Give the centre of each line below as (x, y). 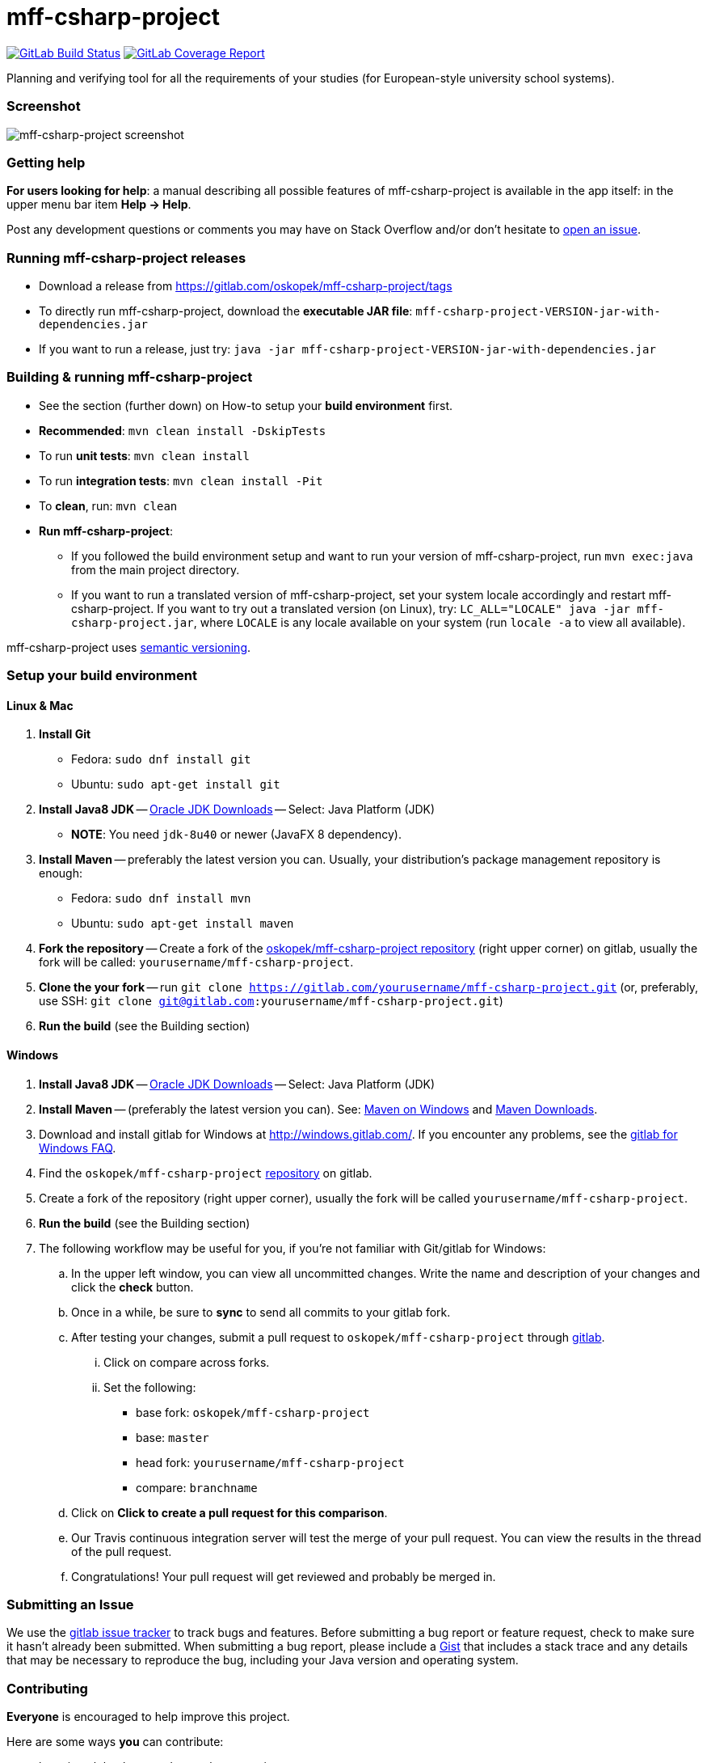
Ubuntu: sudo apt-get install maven (183, 924)
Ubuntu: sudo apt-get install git (176, 784)
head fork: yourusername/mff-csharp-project (270, 1462)
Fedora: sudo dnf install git (161, 759)
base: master (173, 1437)
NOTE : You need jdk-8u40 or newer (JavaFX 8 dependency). (236, 835)
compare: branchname (197, 1487)
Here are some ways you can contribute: (115, 1742)
